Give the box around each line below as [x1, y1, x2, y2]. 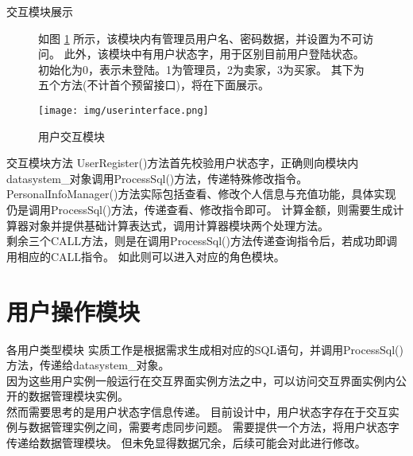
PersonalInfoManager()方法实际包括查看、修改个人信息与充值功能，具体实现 [6, 185, 396, 202]
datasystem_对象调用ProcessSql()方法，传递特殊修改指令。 [6, 170, 308, 186]
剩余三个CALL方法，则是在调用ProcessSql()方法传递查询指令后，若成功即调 [6, 232, 397, 249]
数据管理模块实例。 [28, 388, 129, 404]
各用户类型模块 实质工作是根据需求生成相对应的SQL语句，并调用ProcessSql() [6, 341, 403, 357]
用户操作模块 [6, 294, 141, 327]
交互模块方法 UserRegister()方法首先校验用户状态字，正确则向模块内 [6, 154, 359, 171]
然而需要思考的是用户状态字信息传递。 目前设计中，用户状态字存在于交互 [6, 403, 388, 419]
